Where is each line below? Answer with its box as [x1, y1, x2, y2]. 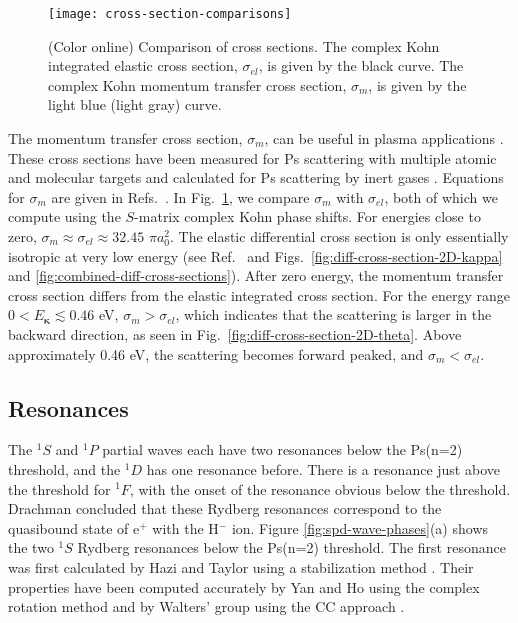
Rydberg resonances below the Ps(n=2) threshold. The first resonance [77, 537, 506, 558]
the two [8, 537, 54, 558]
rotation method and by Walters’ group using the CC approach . [8, 596, 405, 617]
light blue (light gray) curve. [48, 94, 222, 115]
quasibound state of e [8, 517, 140, 538]
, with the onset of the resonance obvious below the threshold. [129, 478, 511, 499]
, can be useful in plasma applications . [264, 128, 504, 149]
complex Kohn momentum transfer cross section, [48, 74, 347, 95]
